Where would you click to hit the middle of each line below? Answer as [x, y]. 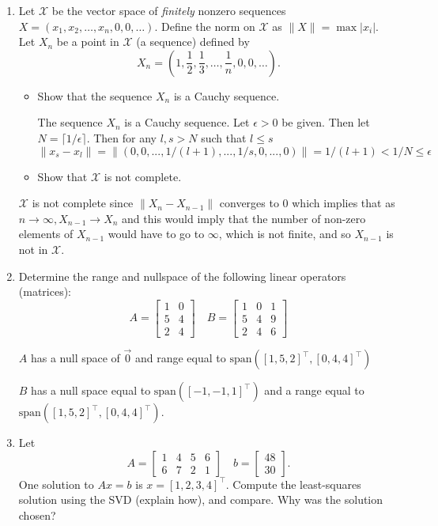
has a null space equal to [91, 390]
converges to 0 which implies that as [307, 203]
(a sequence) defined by [193, 42]
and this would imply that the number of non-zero [244, 218]
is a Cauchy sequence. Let [187, 122]
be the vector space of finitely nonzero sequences [169, 10]
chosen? [37, 515]
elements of [46, 234]
